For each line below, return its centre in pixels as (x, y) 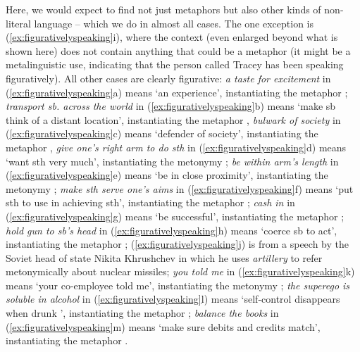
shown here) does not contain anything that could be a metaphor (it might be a (178, 50)
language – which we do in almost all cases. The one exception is (174, 23)
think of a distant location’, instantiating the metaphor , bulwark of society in (173, 119)
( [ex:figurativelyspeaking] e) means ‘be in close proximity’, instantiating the (167, 175)
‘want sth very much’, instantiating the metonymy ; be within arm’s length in (172, 161)
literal (18, 23)
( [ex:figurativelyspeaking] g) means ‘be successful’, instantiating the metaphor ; (175, 216)
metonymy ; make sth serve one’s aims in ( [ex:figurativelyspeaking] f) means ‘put (180, 188)
